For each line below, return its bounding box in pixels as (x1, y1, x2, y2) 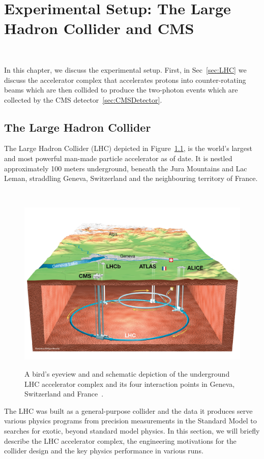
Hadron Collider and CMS (4, 18, 194, 39)
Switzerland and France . (24, 388, 104, 399)
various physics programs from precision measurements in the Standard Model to (4, 415, 257, 426)
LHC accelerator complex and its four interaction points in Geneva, (24, 378, 235, 389)
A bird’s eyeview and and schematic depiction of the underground (24, 369, 230, 379)
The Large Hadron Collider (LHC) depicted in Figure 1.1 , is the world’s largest (4, 143, 252, 154)
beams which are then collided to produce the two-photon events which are (4, 84, 238, 95)
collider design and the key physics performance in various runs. (4, 445, 203, 456)
